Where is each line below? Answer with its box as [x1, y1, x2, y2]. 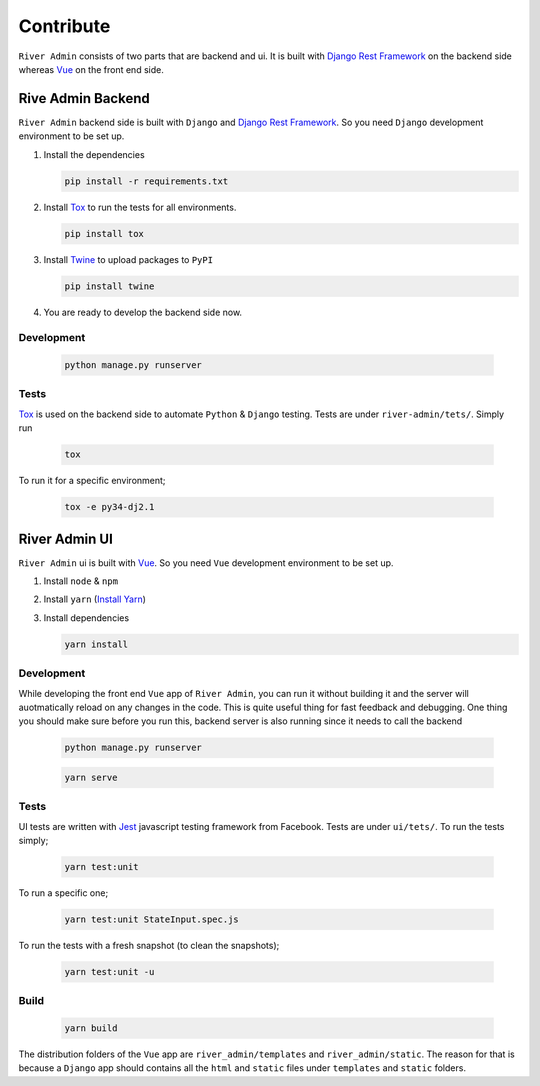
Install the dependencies [43, 148, 145, 160]
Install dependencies [43, 611, 130, 624]
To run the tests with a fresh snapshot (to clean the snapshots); [18, 939, 280, 951]
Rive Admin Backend [18, 90, 150, 107]
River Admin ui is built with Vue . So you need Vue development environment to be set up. [18, 556, 394, 569]
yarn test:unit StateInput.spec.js [64, 913, 239, 925]
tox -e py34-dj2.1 [64, 501, 155, 513]
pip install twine [64, 280, 155, 292]
